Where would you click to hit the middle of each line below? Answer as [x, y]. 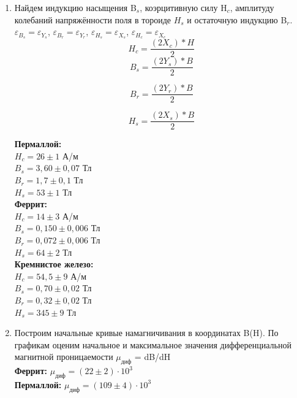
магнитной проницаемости [64, 357]
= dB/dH [152, 357]
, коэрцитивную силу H [183, 7]
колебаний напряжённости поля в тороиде [92, 19]
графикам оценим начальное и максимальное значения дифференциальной [153, 344]
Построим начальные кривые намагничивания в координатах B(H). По [146, 333]
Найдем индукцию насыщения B [75, 7]
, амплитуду [252, 7]
